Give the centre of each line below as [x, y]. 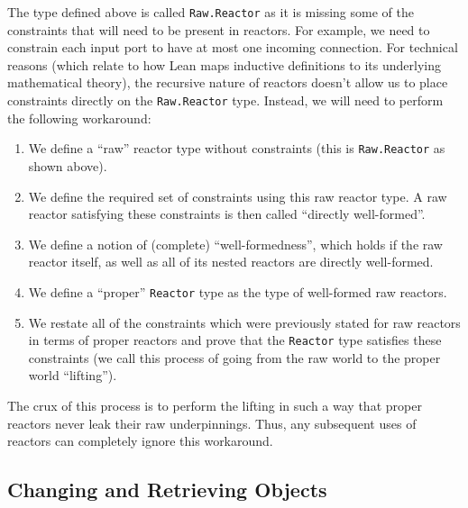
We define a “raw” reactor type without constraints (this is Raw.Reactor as [237, 148]
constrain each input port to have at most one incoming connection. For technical [233, 47]
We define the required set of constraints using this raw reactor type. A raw [238, 196]
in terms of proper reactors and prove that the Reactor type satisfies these [235, 340]
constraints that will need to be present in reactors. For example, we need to [219, 29]
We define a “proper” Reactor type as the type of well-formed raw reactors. [238, 291]
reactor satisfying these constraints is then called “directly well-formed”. [227, 214]
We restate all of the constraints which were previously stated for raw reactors [244, 322]
